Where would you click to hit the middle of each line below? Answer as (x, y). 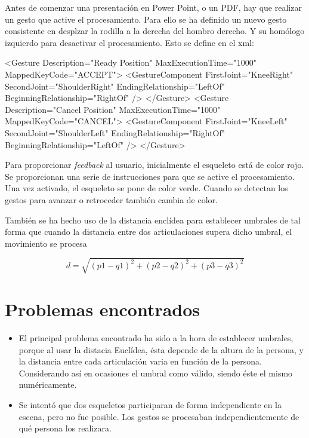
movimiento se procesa (46, 243)
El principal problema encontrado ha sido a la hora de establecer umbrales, (156, 337)
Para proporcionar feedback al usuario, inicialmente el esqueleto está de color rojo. (154, 165)
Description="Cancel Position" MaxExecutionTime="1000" (113, 109)
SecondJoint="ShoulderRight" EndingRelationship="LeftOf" (115, 86)
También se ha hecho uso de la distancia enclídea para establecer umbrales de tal (153, 220)
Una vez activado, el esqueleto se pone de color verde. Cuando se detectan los (146, 188)
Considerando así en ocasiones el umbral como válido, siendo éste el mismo (156, 373)
